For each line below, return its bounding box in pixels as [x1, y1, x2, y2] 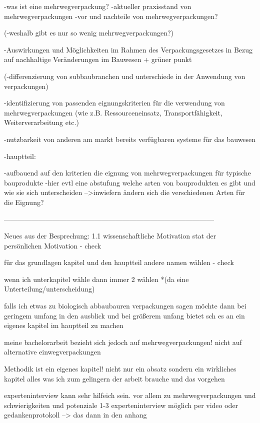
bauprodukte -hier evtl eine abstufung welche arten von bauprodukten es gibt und [4, 177, 255, 187]
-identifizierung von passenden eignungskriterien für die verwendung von [4, 97, 225, 108]
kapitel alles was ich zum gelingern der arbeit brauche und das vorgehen [4, 373, 225, 383]
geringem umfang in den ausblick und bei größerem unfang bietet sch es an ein [4, 310, 245, 320]
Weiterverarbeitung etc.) [4, 117, 79, 127]
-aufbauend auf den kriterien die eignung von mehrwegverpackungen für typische [4, 167, 251, 178]
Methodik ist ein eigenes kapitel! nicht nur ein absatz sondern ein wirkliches [4, 363, 236, 374]
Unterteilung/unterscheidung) [4, 283, 95, 294]
